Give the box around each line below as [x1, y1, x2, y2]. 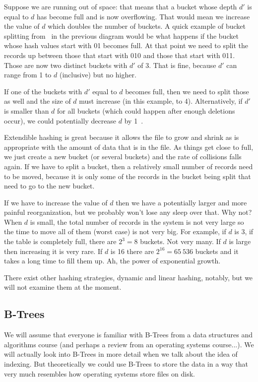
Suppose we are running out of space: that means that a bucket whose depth [4, 1, 237, 11]
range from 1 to [4, 69, 52, 80]
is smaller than [4, 105, 49, 116]
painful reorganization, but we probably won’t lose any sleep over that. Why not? [4, 207, 252, 217]
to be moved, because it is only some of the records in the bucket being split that [4, 171, 251, 181]
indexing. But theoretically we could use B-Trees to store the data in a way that [4, 359, 248, 369]
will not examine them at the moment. [4, 282, 122, 292]
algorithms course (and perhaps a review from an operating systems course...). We [4, 339, 254, 349]
